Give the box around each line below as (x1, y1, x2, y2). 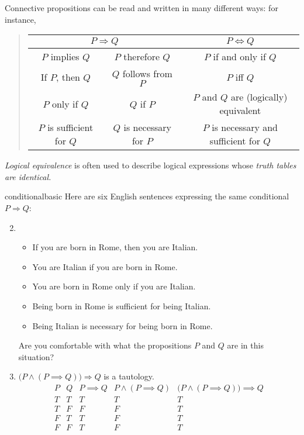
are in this (227, 339, 264, 351)
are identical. (5, 170, 51, 182)
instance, (5, 13, 36, 25)
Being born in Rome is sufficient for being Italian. (32, 299, 211, 312)
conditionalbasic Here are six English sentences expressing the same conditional (5, 190, 289, 202)
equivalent (219, 103, 261, 118)
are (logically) (230, 90, 288, 104)
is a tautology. (103, 370, 154, 382)
